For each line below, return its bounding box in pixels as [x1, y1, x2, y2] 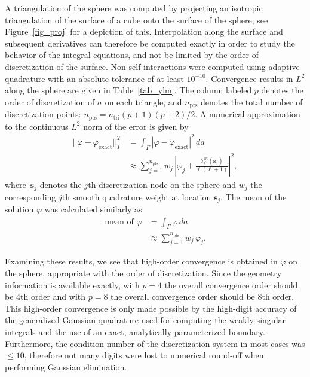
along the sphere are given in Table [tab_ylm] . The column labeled [5, 84, 252, 96]
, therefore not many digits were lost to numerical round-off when [24, 349, 264, 361]
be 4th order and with [5, 290, 86, 303]
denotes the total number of [201, 95, 303, 108]
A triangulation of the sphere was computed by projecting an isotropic [5, 2, 263, 14]
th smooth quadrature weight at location [62, 190, 211, 203]
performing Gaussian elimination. [5, 360, 127, 373]
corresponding [5, 190, 56, 203]
